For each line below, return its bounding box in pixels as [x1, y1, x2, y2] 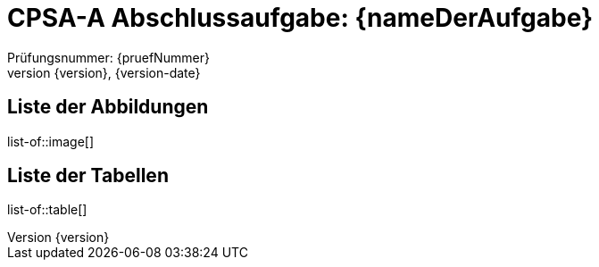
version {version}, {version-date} [7, 64, 201, 80]
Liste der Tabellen [7, 164, 169, 188]
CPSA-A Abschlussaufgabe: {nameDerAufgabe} [7, 3, 594, 33]
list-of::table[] [7, 202, 87, 218]
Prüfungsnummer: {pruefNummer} [7, 49, 210, 65]
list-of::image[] [7, 133, 95, 149]
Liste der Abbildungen [7, 96, 209, 119]
